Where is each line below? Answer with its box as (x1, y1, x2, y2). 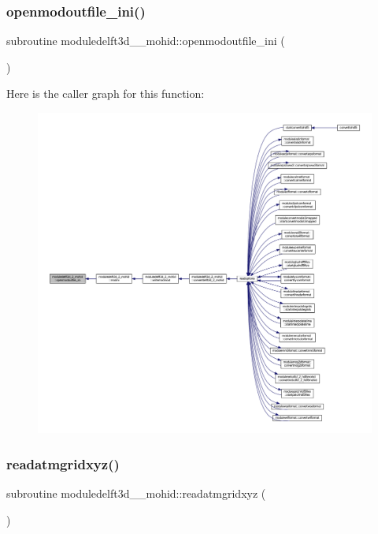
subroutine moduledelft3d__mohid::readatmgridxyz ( (6, 485, 266, 501)
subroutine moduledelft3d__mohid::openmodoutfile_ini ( (6, 32, 285, 49)
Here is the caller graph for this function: (6, 85, 205, 102)
